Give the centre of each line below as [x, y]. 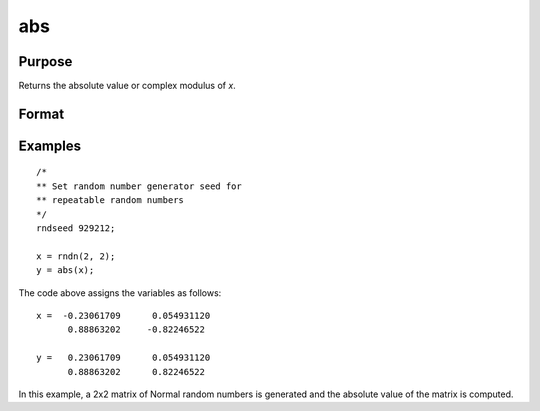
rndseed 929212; [76, 228]
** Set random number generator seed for [139, 186]
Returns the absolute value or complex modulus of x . [127, 86]
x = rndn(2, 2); [76, 256]
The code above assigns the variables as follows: [120, 292]
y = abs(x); [65, 270]
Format [41, 113]
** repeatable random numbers [110, 200]
